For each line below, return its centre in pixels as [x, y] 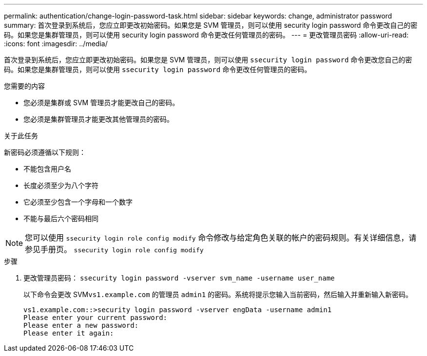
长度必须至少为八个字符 [61, 185]
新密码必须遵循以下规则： [45, 152]
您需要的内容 [24, 86]
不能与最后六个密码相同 [61, 218]
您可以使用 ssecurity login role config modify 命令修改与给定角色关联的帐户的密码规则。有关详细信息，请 [221, 238]
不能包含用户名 [47, 169]
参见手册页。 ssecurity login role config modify [114, 249]
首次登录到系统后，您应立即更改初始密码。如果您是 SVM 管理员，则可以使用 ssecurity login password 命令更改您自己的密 [208, 60]
